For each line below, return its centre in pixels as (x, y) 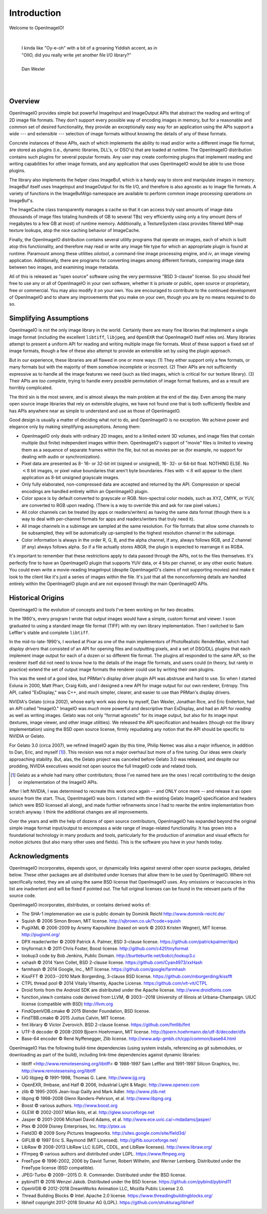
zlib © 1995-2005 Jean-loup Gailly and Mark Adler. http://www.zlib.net (93, 1091)
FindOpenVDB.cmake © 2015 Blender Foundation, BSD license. (86, 1011)
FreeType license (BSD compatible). (58, 1168)
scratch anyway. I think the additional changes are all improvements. (79, 812)
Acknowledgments (39, 856)
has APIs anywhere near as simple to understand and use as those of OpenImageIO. (95, 411)
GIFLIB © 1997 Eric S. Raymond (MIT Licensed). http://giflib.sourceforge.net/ (100, 1140)
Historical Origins (37, 598)
